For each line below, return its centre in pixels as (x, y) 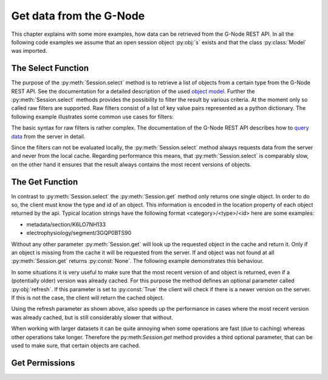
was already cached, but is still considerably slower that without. (92, 317)
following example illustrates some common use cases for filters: (93, 117)
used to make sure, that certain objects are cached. (76, 345)
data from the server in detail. (48, 136)
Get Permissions (43, 363)
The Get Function (45, 182)
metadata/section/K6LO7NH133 (66, 224)
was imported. (29, 51)
